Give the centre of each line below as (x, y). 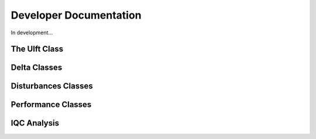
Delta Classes (37, 68)
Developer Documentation (76, 15)
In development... (32, 33)
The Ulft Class (37, 49)
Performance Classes (51, 105)
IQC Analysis (35, 123)
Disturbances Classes (52, 86)
